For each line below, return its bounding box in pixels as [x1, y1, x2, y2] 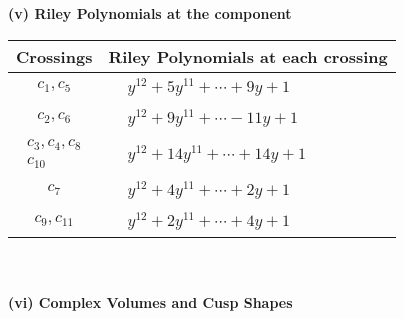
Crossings [16, 44, 93, 68]
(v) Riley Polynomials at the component [8, 3, 292, 23]
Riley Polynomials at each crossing [108, 44, 388, 68]
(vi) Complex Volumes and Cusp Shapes [8, 292, 293, 313]
